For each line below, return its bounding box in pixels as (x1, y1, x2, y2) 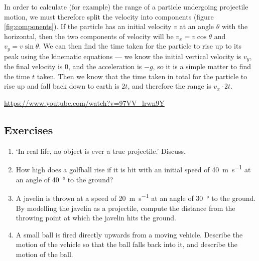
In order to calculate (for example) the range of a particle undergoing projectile (4, 2, 248, 12)
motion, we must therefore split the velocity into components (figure (4, 11, 214, 22)
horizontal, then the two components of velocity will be (4, 31, 174, 41)
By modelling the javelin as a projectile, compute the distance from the (16, 202, 235, 213)
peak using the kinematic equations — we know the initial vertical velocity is (4, 51, 241, 61)
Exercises (4, 122, 53, 138)
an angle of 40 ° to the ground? (16, 174, 113, 184)
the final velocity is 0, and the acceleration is (4, 61, 142, 72)
